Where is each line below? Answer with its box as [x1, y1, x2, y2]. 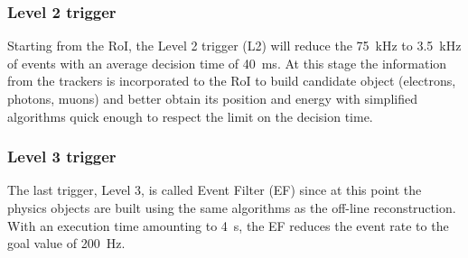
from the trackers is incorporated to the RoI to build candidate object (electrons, [7, 71, 456, 90]
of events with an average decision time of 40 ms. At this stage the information [7, 53, 447, 72]
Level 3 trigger [7, 145, 117, 168]
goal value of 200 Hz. [7, 234, 126, 253]
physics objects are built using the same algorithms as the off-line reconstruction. [7, 198, 456, 217]
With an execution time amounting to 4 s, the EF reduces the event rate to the [7, 216, 449, 235]
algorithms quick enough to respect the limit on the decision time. [7, 106, 373, 125]
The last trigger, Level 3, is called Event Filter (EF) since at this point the [7, 180, 422, 199]
